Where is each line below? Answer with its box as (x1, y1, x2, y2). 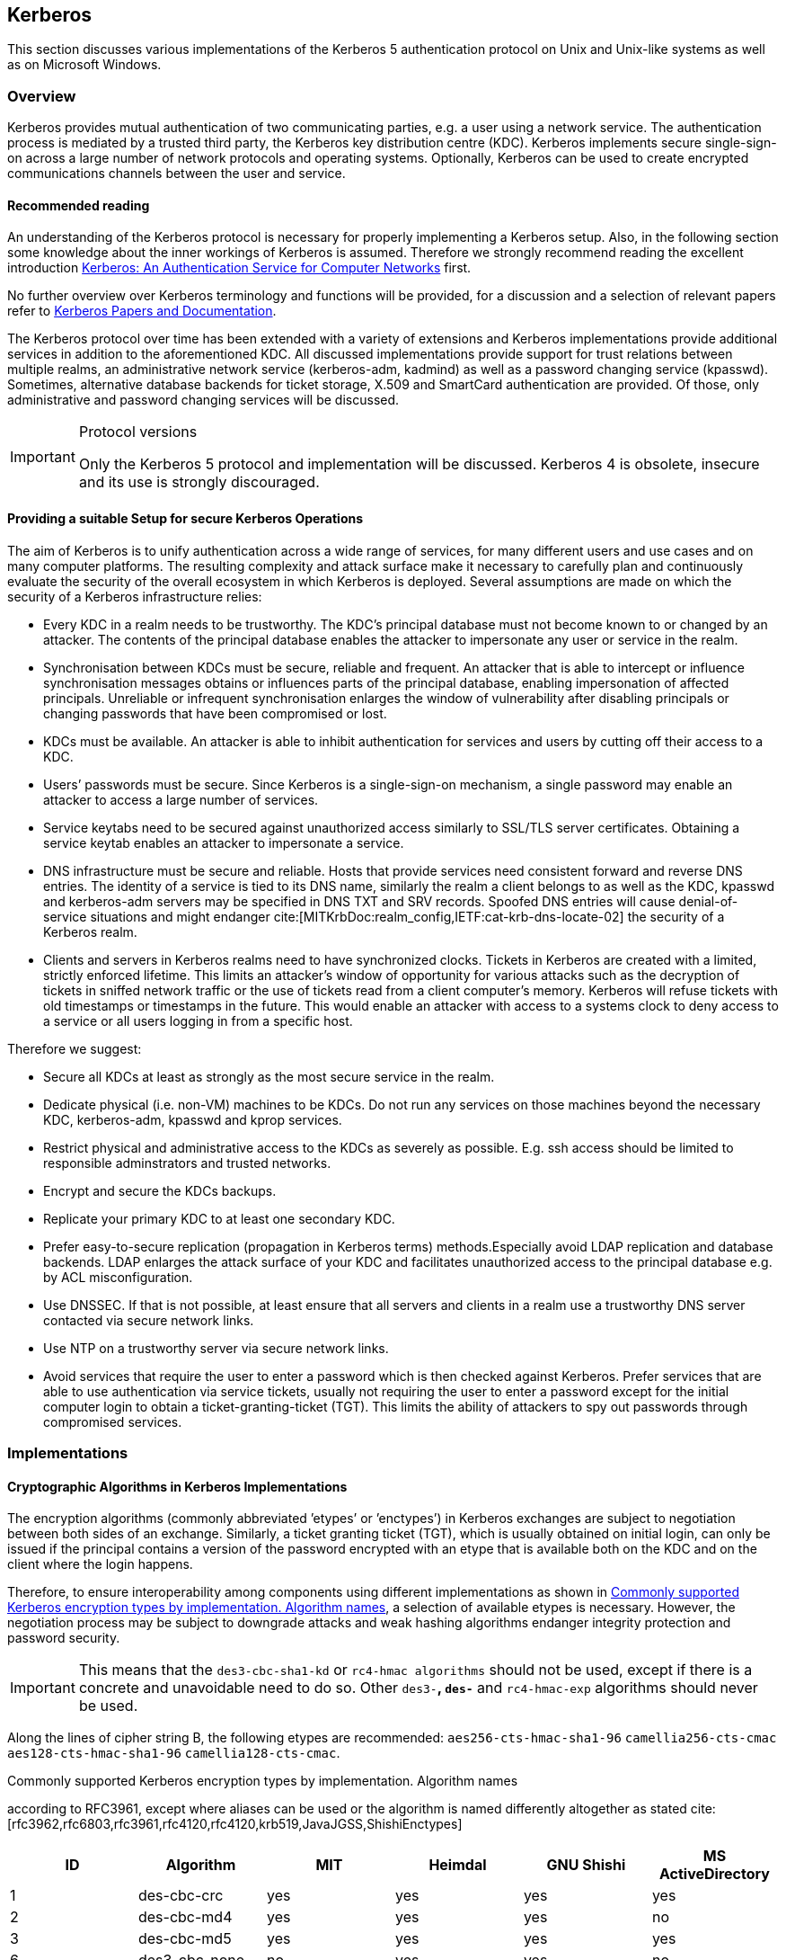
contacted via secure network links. (43, 1312, 254, 1328)
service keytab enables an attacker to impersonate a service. (43, 834, 404, 851)
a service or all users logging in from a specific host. (43, 1012, 353, 1029)
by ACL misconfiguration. (43, 1269, 193, 1285)
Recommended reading (7, 197, 150, 213)
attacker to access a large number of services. (43, 791, 319, 807)
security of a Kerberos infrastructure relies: (7, 588, 262, 604)
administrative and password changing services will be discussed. (7, 392, 400, 408)
